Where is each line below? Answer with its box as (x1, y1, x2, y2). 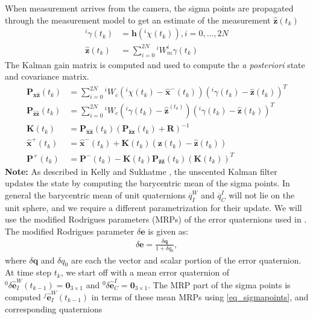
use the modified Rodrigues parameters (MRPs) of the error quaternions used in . (5, 213, 307, 226)
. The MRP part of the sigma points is (148, 278, 291, 291)
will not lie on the (229, 188, 295, 201)
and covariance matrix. (5, 70, 89, 83)
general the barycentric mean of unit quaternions (5, 188, 186, 201)
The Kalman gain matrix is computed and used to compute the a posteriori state (5, 58, 305, 71)
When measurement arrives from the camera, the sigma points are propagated (5, 2, 294, 14)
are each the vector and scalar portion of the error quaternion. (71, 253, 302, 266)
